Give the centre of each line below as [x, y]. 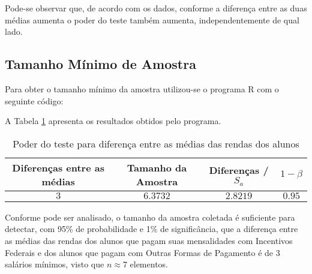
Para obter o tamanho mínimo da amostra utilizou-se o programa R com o [142, 88]
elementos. [149, 264]
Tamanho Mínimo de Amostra [100, 64]
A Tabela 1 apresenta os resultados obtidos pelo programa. [113, 121]
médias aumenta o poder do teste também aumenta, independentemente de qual [152, 19]
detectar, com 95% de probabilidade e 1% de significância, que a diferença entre [151, 229]
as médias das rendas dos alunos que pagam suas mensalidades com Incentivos [149, 240]
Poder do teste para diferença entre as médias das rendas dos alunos [156, 143]
